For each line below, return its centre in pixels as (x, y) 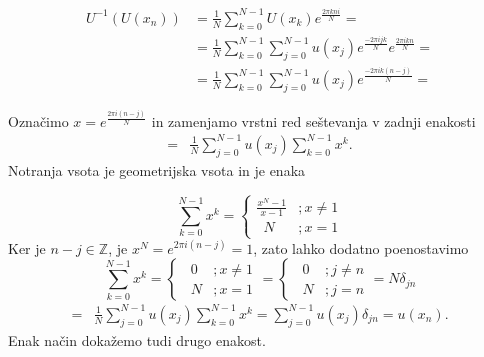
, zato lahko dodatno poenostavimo (361, 247)
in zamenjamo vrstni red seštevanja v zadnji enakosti (313, 120)
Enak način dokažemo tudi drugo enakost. (137, 339)
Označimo (38, 120)
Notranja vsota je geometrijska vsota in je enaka (157, 169)
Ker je (27, 247)
